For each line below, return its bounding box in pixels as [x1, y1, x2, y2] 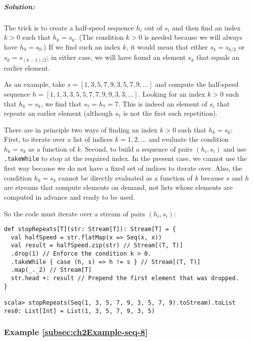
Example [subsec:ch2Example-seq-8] [4, 326, 148, 338]
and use [223, 143, 247, 154]
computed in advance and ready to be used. [4, 191, 135, 202]
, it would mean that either [126, 41, 208, 52]
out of [144, 22, 162, 32]
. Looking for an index [138, 88, 205, 99]
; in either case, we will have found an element [47, 52, 186, 62]
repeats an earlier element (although [4, 108, 113, 118]
